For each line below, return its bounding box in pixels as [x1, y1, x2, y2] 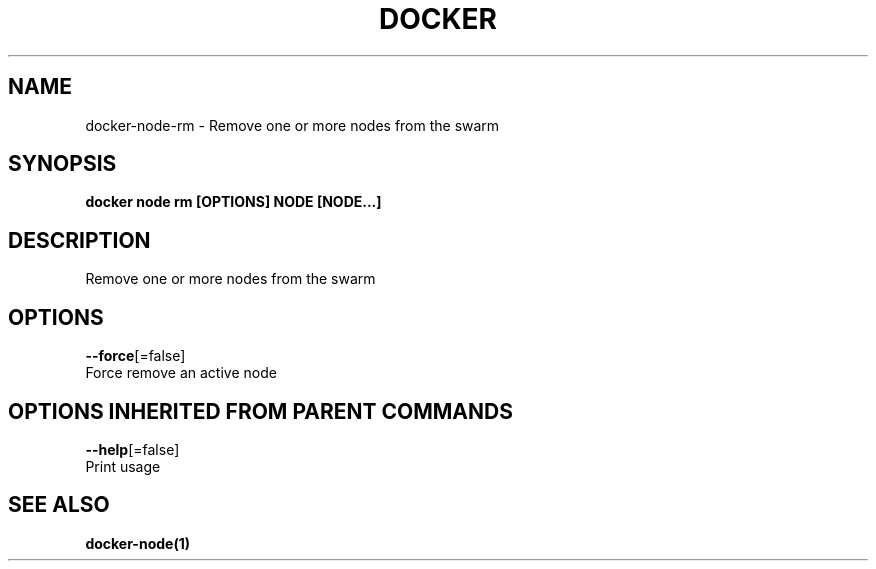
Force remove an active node [85, 364, 277, 382]
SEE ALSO [8, 492, 110, 518]
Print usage [85, 457, 161, 475]
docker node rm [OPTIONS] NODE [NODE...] [85, 193, 382, 211]
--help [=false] [85, 440, 180, 458]
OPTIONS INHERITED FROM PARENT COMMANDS [8, 398, 513, 424]
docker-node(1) [85, 534, 190, 552]
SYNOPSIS [8, 151, 117, 177]
